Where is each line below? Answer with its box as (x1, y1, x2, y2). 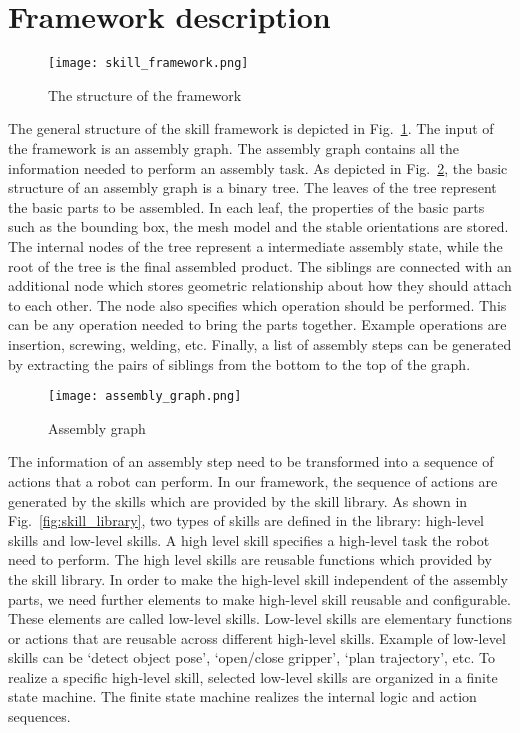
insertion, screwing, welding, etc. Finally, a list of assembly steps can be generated (8, 333, 512, 354)
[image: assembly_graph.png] (48, 389, 242, 404)
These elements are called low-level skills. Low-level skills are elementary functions (8, 608, 512, 629)
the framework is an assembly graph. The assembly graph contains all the (8, 137, 459, 158)
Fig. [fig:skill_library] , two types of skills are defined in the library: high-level (8, 510, 485, 531)
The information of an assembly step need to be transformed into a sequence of (8, 451, 494, 472)
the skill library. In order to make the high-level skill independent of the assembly (8, 568, 508, 589)
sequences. (8, 706, 71, 727)
